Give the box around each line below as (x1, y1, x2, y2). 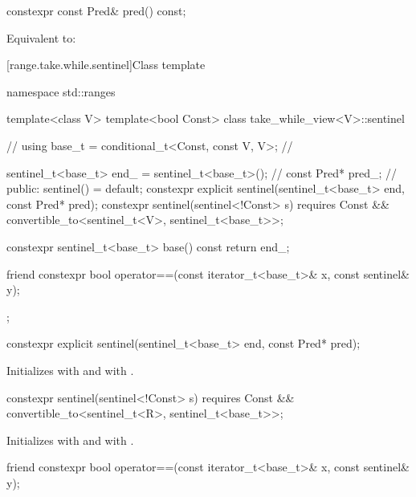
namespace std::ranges (6, 83, 116, 100)
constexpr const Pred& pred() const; (6, 2, 186, 18)
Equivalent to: (6, 29, 76, 46)
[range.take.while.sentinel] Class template (6, 56, 206, 73)
